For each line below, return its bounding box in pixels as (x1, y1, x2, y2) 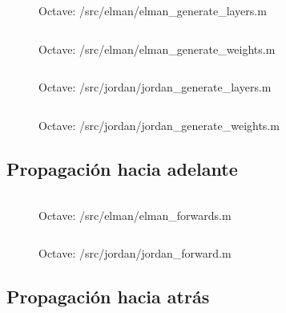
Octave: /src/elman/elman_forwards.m (38, 206, 232, 223)
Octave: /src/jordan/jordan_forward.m (38, 245, 232, 262)
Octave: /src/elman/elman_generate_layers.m (38, 2, 267, 18)
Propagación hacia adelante (6, 156, 238, 181)
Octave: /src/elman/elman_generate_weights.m (38, 40, 276, 57)
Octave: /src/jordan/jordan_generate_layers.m (38, 79, 272, 96)
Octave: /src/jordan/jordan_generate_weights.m (38, 116, 280, 133)
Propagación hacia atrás (6, 284, 210, 309)
